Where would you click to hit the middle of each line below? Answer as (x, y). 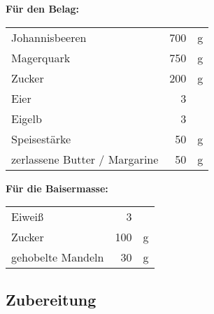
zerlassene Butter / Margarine (85, 159)
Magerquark (41, 57)
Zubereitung (51, 299)
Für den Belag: (43, 8)
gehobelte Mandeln (58, 257)
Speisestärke (41, 138)
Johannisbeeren (49, 37)
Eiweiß (28, 217)
